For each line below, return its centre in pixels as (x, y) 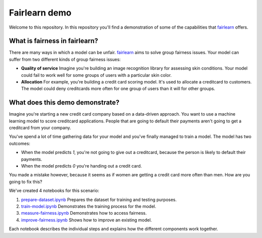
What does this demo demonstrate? (64, 103)
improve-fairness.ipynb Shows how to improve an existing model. (87, 220)
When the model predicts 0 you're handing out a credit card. (82, 166)
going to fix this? (25, 182)
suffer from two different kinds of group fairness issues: (65, 59)
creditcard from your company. (40, 128)
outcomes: (20, 143)
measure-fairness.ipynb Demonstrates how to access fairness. (84, 213)
